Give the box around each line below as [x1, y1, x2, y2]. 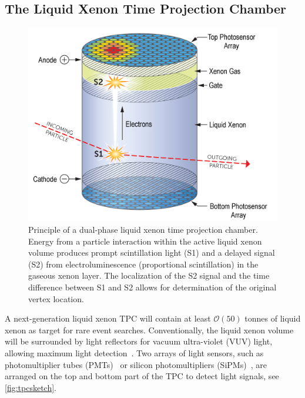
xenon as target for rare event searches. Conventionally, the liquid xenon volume [5, 323, 294, 336]
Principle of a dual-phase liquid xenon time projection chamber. [28, 223, 258, 235]
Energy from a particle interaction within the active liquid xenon [28, 235, 262, 247]
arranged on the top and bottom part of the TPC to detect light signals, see [5, 370, 279, 382]
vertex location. [28, 292, 84, 305]
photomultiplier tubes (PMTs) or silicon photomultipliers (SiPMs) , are [5, 358, 267, 370]
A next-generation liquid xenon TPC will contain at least [5, 312, 211, 325]
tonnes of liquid [244, 312, 301, 325]
